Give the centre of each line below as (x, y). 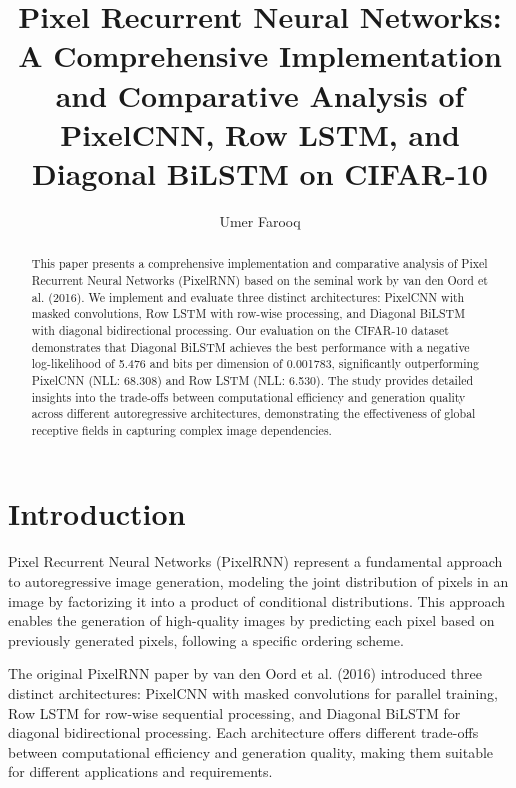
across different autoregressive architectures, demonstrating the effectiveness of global (253, 413)
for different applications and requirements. (140, 771)
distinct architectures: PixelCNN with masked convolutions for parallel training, (253, 692)
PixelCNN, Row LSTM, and (260, 133)
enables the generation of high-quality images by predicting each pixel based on (251, 620)
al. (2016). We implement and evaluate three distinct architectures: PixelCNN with (248, 296)
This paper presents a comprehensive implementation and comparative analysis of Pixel (259, 263)
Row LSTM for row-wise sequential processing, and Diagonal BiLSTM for (234, 712)
